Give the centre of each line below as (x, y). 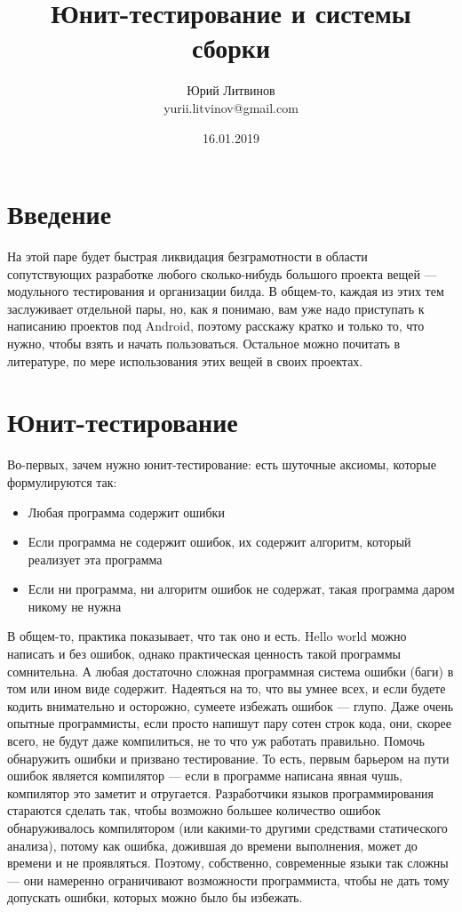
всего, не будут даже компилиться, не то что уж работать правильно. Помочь (216, 741)
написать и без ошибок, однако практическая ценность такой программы (204, 654)
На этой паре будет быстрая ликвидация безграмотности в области (187, 256)
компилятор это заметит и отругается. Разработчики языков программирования (220, 792)
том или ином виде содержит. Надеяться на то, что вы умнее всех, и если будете (227, 688)
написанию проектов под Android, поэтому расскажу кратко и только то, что (216, 326)
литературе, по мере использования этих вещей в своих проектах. (185, 360)
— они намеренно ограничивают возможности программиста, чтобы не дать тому (228, 880)
